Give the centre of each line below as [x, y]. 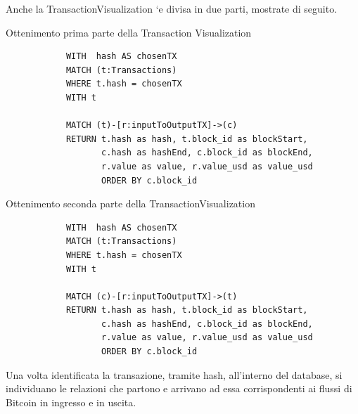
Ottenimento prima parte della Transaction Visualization [129, 32]
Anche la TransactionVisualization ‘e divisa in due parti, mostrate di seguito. [172, 8]
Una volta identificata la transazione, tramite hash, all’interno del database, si [174, 374]
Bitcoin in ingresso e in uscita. [71, 402]
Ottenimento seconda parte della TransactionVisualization [130, 203]
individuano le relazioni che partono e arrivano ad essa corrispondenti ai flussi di [179, 388]
